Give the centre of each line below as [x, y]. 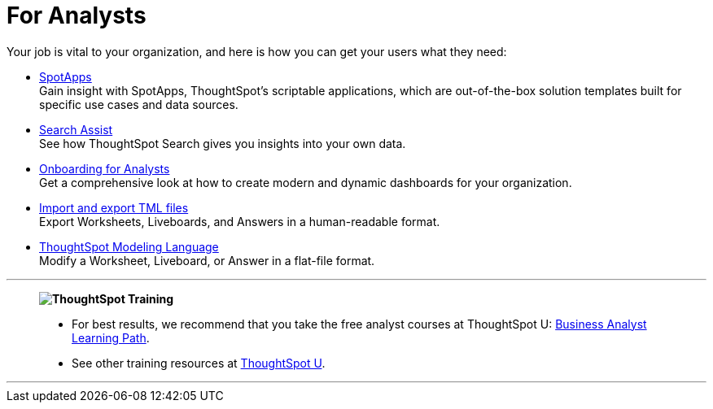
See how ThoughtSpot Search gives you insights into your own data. [223, 143]
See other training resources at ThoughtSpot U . [199, 363]
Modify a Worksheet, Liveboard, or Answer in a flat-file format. [207, 260]
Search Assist [76, 129]
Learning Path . [111, 337]
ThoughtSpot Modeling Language [129, 246]
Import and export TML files [114, 207]
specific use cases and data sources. [139, 104]
